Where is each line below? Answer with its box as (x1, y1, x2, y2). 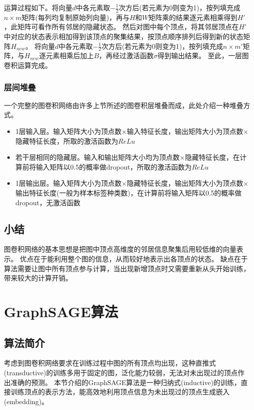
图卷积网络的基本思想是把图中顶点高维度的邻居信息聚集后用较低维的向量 (4, 244, 236, 254)
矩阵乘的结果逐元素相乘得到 (148, 12, 238, 22)
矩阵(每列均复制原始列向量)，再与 (21, 12, 130, 22)
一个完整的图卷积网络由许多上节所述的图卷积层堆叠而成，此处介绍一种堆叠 (4, 100, 243, 110)
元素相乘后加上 (45, 50, 94, 61)
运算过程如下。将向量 (4, 2, 72, 12)
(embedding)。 (4, 396, 49, 406)
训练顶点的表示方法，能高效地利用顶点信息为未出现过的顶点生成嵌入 (10, 387, 230, 397)
